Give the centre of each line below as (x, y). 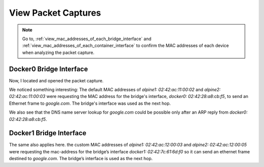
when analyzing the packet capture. (58, 52)
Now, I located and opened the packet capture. (56, 80)
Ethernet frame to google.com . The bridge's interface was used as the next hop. (90, 103)
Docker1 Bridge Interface (48, 133)
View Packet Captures (55, 13)
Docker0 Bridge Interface (48, 69)
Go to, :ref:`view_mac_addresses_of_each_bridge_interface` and (87, 39)
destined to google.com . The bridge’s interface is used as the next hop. (81, 159)
